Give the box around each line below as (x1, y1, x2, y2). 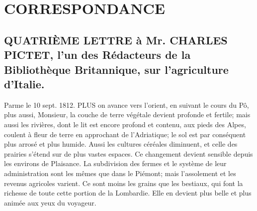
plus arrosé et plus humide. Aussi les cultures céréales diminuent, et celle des (4, 139, 238, 149)
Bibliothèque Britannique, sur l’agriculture (4, 61, 229, 77)
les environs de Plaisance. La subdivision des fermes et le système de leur (4, 158, 227, 169)
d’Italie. (4, 76, 45, 91)
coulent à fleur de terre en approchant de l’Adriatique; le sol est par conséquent (4, 129, 246, 139)
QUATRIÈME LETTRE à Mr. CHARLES (4, 32, 228, 47)
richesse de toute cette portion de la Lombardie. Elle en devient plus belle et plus (4, 188, 252, 198)
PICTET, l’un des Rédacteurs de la (4, 47, 191, 62)
